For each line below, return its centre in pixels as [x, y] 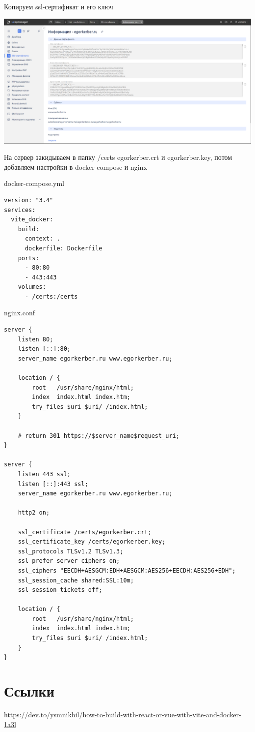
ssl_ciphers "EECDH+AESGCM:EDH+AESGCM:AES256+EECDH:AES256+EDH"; [127, 570]
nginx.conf [20, 313]
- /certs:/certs [51, 296]
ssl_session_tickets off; [60, 590]
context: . [42, 239]
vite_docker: [32, 220]
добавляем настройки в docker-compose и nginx [76, 167]
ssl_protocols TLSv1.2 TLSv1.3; [71, 551]
